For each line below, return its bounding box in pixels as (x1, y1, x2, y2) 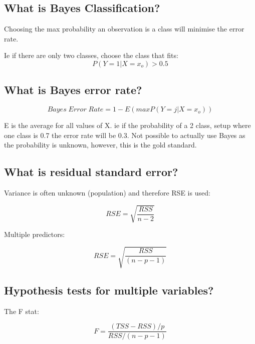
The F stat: (4, 305, 39, 316)
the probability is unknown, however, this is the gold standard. (4, 139, 197, 150)
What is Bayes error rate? (4, 82, 142, 97)
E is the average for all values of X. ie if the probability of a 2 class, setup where (4, 120, 251, 130)
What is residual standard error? (4, 164, 178, 179)
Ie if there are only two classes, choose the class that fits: (4, 50, 178, 60)
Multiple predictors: (4, 229, 65, 239)
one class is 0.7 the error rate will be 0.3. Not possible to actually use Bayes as (4, 129, 245, 140)
